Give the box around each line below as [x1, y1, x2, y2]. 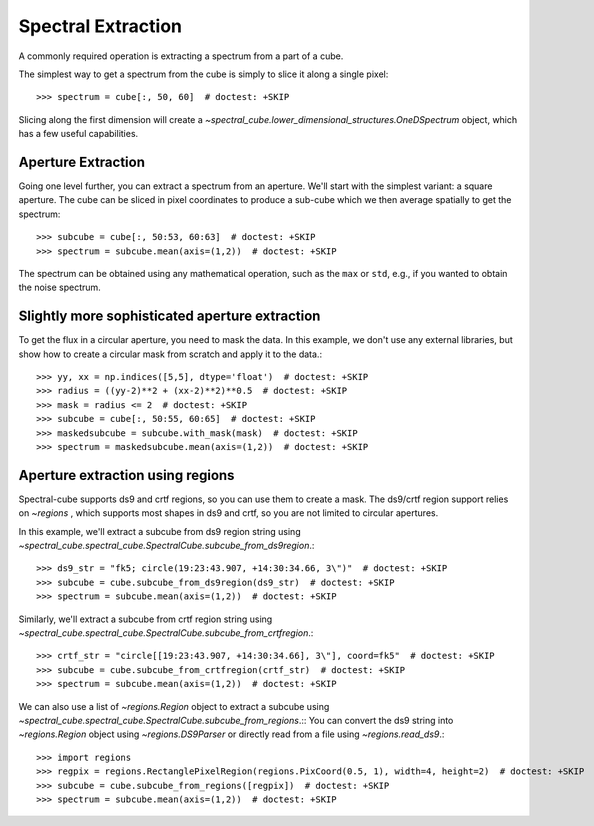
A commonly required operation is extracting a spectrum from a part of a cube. [18, 50, 344, 62]
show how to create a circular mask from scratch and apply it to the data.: [18, 348, 323, 360]
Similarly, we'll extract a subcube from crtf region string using [18, 613, 273, 625]
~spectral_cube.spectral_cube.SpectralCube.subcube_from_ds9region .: [18, 540, 315, 552]
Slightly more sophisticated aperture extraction [18, 308, 321, 325]
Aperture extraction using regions [18, 466, 235, 484]
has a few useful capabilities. [18, 128, 139, 140]
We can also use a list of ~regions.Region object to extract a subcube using [18, 700, 330, 712]
